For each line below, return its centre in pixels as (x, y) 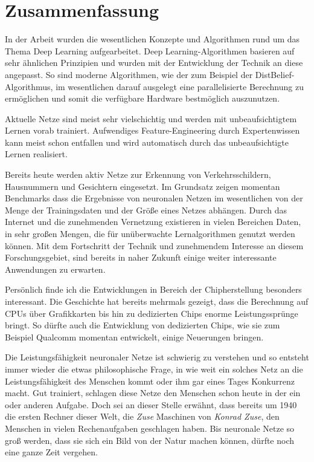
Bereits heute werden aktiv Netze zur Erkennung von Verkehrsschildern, (138, 174)
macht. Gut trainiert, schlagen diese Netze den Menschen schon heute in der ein (153, 393)
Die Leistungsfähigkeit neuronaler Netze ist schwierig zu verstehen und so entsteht (157, 357)
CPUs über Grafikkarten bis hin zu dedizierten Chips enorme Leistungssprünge (152, 313)
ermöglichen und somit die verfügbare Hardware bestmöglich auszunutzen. (143, 98)
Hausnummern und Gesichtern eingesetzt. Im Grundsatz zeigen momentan (143, 186)
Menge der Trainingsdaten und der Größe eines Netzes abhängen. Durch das (146, 210)
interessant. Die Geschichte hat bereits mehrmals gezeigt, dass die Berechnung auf (157, 301)
